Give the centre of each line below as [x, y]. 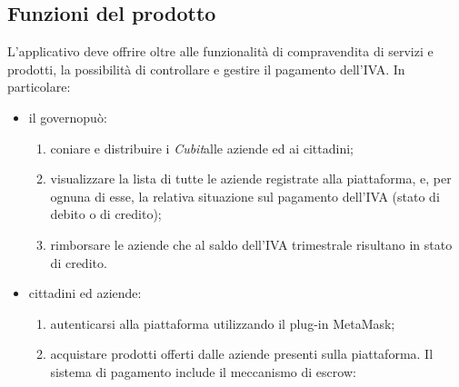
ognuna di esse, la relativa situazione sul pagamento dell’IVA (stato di [245, 196]
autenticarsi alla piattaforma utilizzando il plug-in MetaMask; [223, 323]
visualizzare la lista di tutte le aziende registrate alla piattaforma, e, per [251, 179]
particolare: [39, 87]
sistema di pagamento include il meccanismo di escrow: [203, 371]
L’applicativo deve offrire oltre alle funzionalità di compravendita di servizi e [220, 51]
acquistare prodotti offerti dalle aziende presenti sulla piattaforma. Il [242, 354]
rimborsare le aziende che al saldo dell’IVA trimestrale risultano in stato [251, 244]
